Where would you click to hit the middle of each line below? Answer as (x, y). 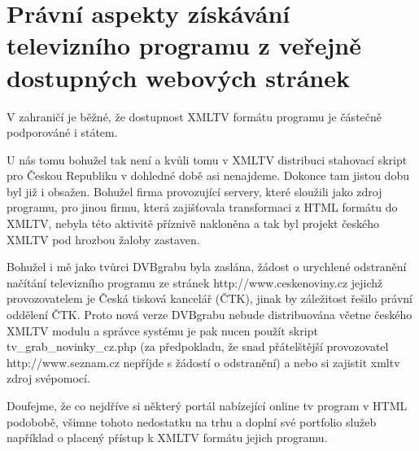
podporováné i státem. (62, 132)
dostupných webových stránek (178, 77)
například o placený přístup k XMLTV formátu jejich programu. (167, 438)
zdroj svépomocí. (48, 378)
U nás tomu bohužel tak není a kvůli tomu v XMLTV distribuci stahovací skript (207, 159)
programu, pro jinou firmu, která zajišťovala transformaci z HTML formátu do (202, 207)
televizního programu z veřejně (184, 45)
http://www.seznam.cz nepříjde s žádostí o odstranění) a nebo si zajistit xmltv (203, 362)
